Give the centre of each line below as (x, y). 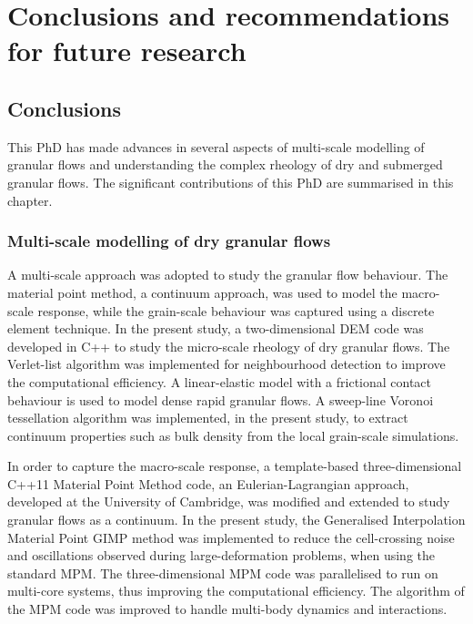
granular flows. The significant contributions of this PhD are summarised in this (231, 182)
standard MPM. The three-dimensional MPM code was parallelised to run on (223, 573)
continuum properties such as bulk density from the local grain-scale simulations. (233, 435)
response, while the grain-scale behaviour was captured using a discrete (236, 310)
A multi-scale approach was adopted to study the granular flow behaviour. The (228, 275)
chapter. (30, 200)
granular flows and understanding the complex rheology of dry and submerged (225, 164)
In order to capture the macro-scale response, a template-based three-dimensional (235, 466)
